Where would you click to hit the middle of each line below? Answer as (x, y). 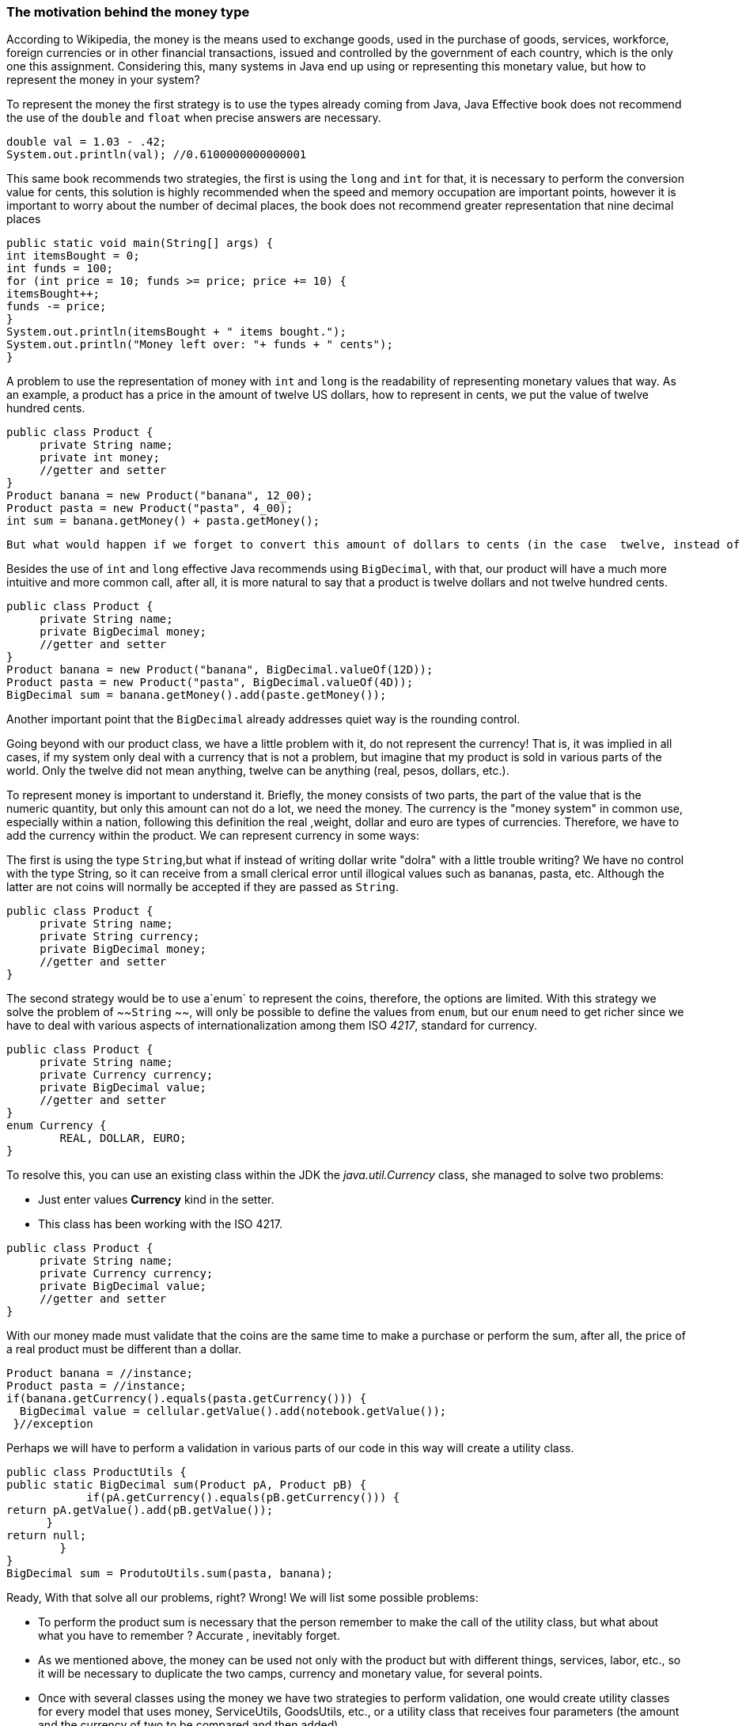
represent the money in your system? (103, 80)
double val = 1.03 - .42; (87, 142)
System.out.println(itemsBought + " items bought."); (176, 332)
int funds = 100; (60, 269)
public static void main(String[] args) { (140, 243)
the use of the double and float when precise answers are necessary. (194, 118)
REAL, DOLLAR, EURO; (123, 1138)
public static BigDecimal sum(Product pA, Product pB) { (187, 1485)
